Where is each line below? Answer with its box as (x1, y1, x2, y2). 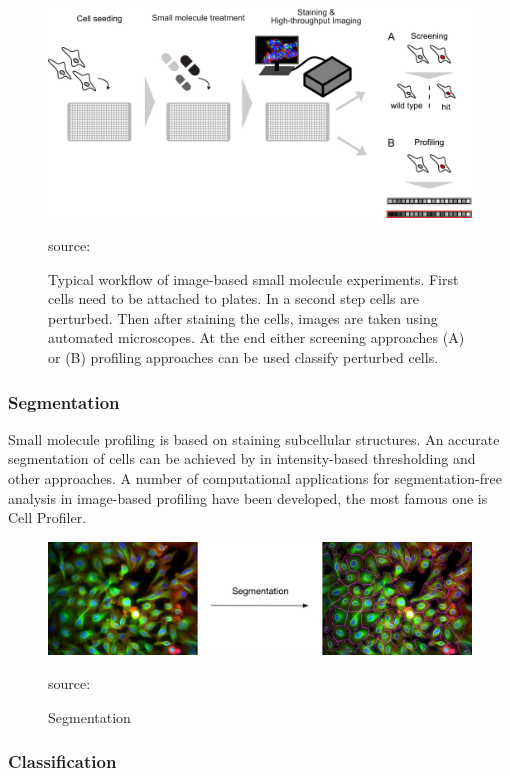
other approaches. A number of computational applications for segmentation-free (8, 468, 502, 489)
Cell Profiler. (8, 507, 87, 528)
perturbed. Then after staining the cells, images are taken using (48, 307, 438, 328)
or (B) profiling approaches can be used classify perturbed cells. (48, 347, 439, 368)
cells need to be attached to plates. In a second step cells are (48, 288, 419, 309)
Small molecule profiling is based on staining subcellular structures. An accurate (8, 428, 500, 449)
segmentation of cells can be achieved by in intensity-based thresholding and (8, 448, 476, 469)
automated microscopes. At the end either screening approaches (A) (48, 327, 465, 348)
